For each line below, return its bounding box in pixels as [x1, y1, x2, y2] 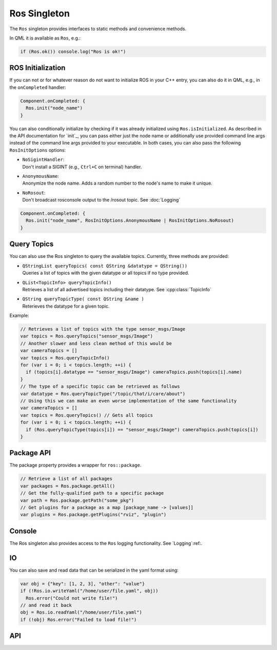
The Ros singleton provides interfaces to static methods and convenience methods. [9, 26, 187, 32]
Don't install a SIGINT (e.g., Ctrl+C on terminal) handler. [22, 164, 142, 170]
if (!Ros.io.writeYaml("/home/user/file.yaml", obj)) [20, 588, 159, 594]
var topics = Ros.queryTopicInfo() [20, 355, 110, 361]
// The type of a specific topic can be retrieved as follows [20, 383, 180, 390]
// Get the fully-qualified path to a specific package [20, 490, 164, 496]
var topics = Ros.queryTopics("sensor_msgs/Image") [20, 333, 153, 339]
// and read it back [20, 602, 72, 608]
